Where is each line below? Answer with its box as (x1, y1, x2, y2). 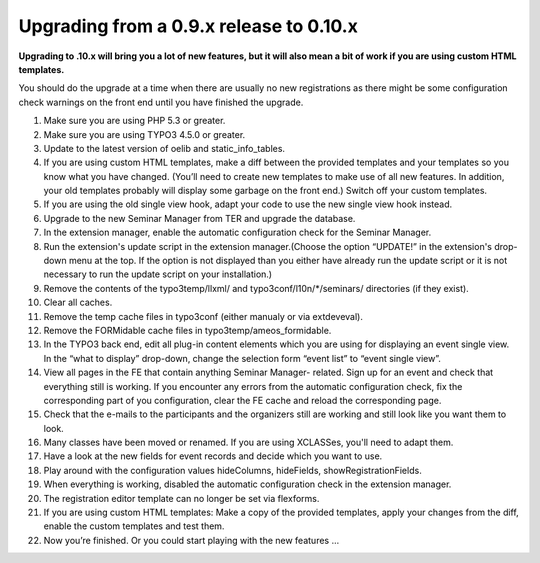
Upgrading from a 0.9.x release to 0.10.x (18, 15, 359, 37)
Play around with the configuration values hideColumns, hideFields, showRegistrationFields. (43, 464, 422, 476)
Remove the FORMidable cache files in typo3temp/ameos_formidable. (43, 324, 332, 336)
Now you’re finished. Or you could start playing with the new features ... (43, 534, 340, 546)
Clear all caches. (43, 296, 113, 309)
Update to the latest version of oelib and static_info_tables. (43, 142, 285, 154)
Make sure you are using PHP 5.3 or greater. (43, 115, 226, 127)
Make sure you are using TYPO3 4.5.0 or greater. (43, 128, 246, 140)
